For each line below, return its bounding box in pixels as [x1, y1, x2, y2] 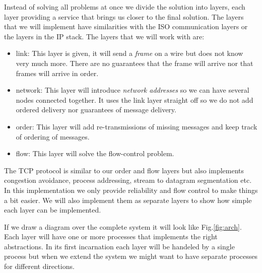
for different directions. [4, 261, 75, 271]
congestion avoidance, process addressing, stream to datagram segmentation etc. [4, 175, 252, 185]
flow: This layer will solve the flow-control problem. [16, 148, 174, 159]
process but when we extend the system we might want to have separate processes [4, 251, 258, 261]
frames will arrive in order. [16, 67, 99, 78]
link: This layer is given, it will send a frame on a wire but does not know [16, 48, 243, 58]
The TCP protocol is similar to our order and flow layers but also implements [4, 165, 244, 175]
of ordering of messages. [16, 131, 90, 142]
